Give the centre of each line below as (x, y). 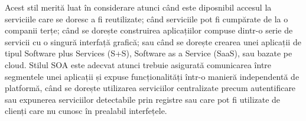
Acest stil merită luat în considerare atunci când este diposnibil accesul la (138, 7)
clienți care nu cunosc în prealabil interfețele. (86, 111)
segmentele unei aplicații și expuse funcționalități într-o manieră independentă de (152, 76)
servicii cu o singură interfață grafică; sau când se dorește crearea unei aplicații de (153, 41)
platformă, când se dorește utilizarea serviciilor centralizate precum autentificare (150, 88)
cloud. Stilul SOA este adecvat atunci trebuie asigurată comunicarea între (138, 64)
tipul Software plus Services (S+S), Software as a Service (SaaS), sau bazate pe (149, 53)
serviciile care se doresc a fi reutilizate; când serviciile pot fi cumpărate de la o (147, 19)
